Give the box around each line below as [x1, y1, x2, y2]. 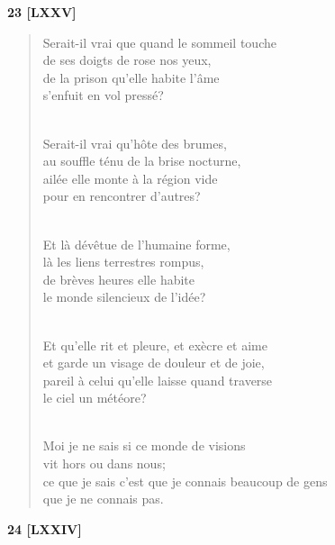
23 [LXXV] [7, 3, 77, 21]
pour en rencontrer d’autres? [42, 186, 201, 205]
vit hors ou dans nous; [42, 454, 166, 473]
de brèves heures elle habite [42, 269, 195, 288]
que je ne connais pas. [42, 489, 164, 508]
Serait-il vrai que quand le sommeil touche [42, 32, 276, 51]
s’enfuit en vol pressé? [42, 86, 164, 104]
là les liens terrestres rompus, [42, 252, 204, 271]
